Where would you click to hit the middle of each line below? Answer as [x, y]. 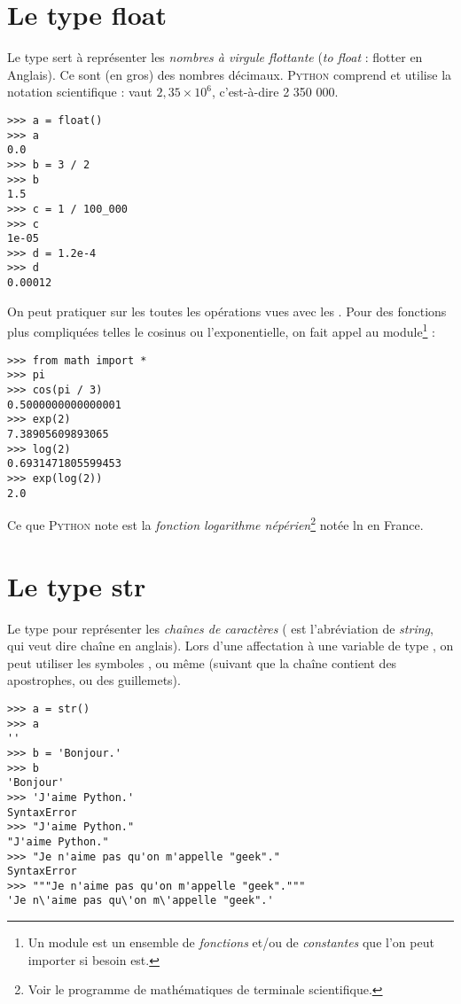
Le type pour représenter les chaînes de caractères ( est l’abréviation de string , [220, 628]
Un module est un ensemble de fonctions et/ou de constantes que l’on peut [231, 942]
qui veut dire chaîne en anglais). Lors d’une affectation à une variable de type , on [230, 646]
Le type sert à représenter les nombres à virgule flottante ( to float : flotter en [215, 57]
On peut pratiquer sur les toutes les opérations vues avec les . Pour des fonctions [227, 311]
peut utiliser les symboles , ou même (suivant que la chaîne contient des [202, 662]
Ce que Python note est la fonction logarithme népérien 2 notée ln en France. [215, 523]
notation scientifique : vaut [80, 92]
